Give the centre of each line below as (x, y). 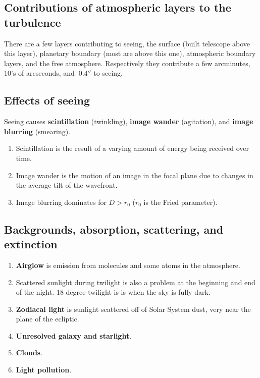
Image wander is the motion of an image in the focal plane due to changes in (135, 175)
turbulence (33, 22)
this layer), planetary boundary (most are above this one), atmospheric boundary (130, 53)
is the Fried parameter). (180, 202)
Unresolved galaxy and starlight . (74, 335)
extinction (31, 244)
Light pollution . (44, 370)
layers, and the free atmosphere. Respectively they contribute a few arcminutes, (127, 63)
